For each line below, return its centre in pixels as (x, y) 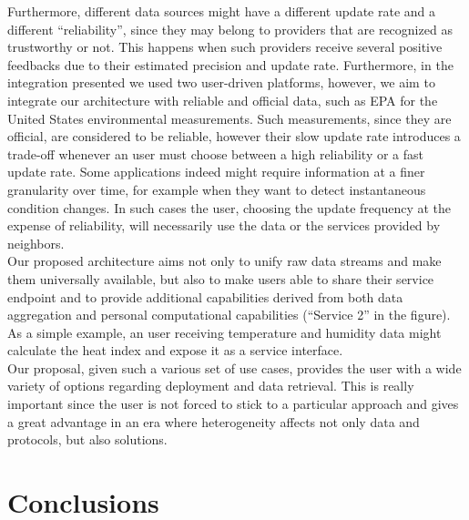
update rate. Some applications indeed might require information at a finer (216, 172)
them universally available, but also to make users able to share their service (221, 278)
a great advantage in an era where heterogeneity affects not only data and (214, 421)
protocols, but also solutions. (87, 439)
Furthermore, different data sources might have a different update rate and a (222, 11)
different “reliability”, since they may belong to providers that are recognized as (230, 29)
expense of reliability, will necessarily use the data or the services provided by (224, 225)
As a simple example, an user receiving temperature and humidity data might (224, 332)
